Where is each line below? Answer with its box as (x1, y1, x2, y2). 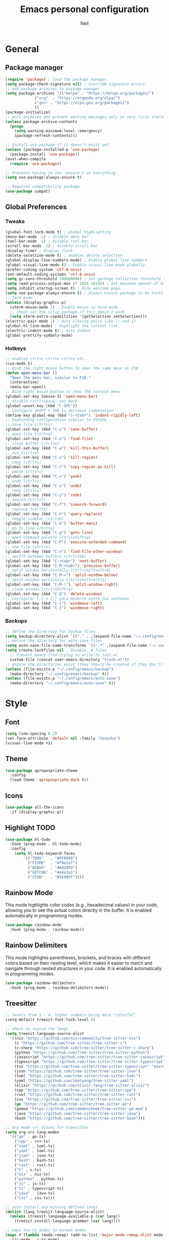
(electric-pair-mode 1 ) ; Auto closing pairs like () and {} (5, 319, 136, 324)
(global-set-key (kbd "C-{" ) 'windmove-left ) (5, 601, 102, 606)
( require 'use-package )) (10, 161, 62, 166)
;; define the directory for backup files (5, 629, 96, 634)
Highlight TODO (5, 823, 55, 832)
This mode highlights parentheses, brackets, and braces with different (5, 954, 151, 960)
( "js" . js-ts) (14, 1181, 46, 1186)
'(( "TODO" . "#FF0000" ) (23, 856, 78, 861)
